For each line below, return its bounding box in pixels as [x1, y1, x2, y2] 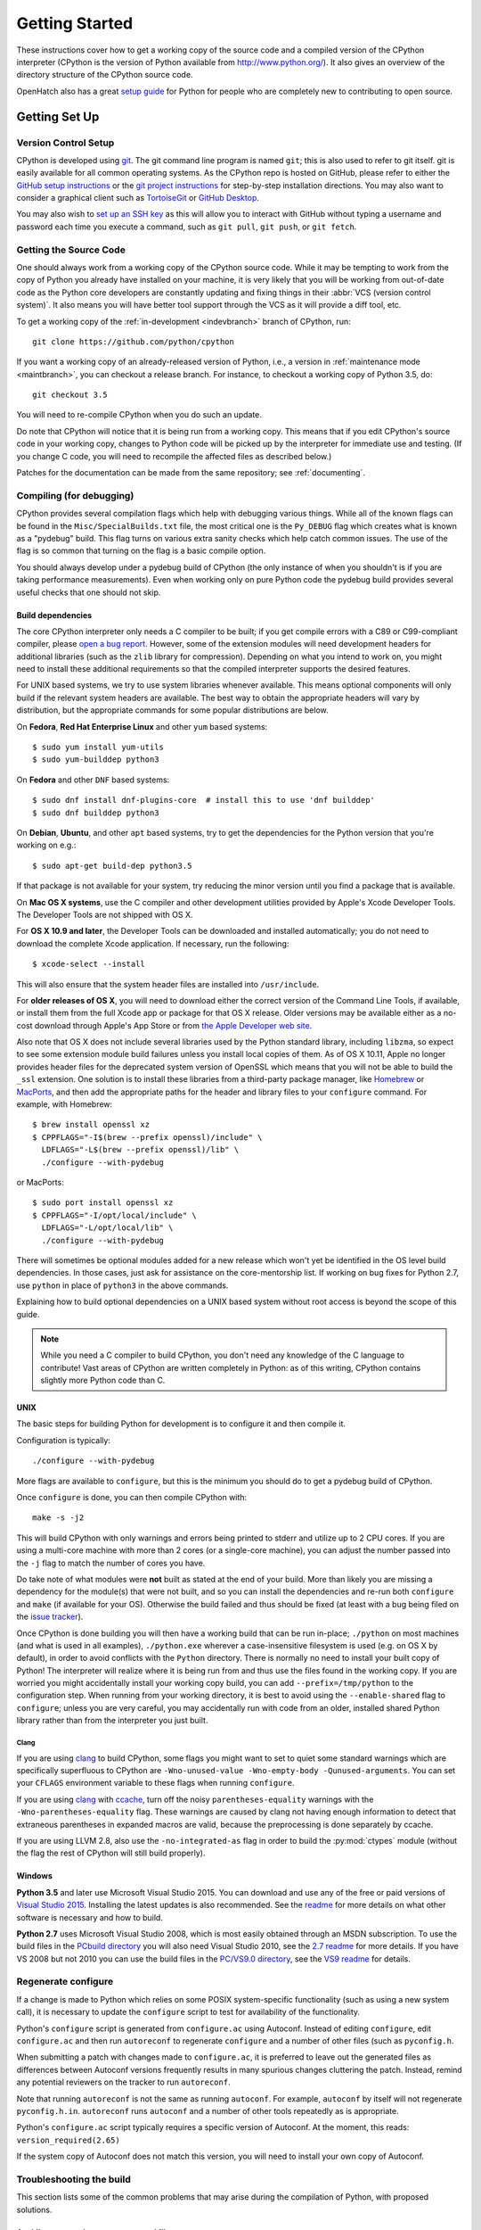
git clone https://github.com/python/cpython [32, 336, 235, 347]
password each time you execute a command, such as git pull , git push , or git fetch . [16, 221, 357, 232]
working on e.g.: [16, 839, 77, 851]
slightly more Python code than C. [40, 1375, 166, 1386]
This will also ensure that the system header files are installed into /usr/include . [16, 979, 320, 989]
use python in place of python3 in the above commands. [16, 1280, 229, 1291]
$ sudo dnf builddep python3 [32, 807, 159, 818]
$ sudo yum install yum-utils [32, 742, 165, 753]
